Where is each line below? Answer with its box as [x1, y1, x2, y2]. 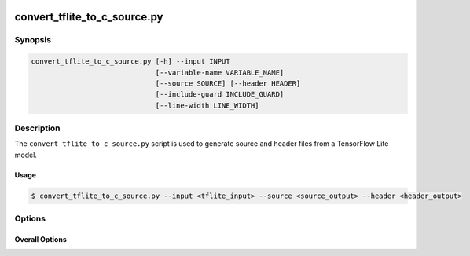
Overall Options [14, 235, 67, 243]
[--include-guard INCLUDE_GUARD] [155, 90, 285, 99]
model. [14, 150, 37, 159]
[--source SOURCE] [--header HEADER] [155, 79, 301, 88]
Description [14, 123, 61, 133]
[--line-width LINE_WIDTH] [155, 101, 259, 110]
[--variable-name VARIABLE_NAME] [155, 68, 285, 77]
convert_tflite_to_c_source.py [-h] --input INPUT [31, 57, 231, 66]
